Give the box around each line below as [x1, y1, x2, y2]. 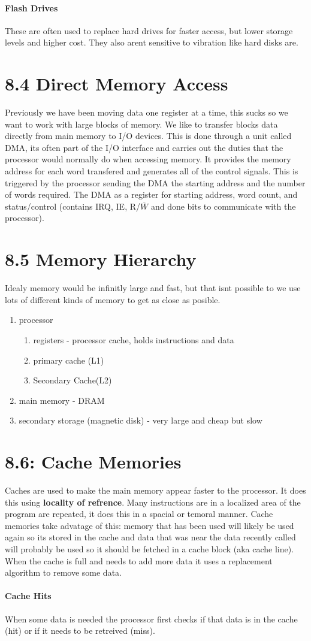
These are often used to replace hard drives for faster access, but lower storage [5, 24, 293, 37]
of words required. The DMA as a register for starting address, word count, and [5, 188, 298, 201]
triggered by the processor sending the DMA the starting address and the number [5, 176, 306, 189]
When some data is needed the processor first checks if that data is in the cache [5, 612, 298, 625]
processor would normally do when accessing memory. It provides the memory [5, 153, 291, 165]
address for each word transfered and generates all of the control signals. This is [5, 165, 298, 177]
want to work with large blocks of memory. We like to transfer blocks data [5, 117, 278, 130]
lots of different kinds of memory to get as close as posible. [5, 293, 221, 306]
